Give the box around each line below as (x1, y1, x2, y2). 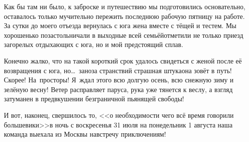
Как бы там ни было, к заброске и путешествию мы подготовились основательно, (4, 1, 246, 11)
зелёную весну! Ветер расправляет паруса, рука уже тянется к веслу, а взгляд (4, 84, 233, 94)
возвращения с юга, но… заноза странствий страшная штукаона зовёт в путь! (4, 65, 232, 75)
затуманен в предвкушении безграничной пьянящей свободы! (4, 94, 184, 104)
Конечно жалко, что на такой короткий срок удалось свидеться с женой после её (4, 55, 242, 65)
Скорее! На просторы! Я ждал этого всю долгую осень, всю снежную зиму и (4, 75, 233, 85)
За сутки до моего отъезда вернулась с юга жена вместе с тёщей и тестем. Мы (4, 20, 237, 31)
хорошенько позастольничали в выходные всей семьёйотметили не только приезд (4, 30, 244, 40)
